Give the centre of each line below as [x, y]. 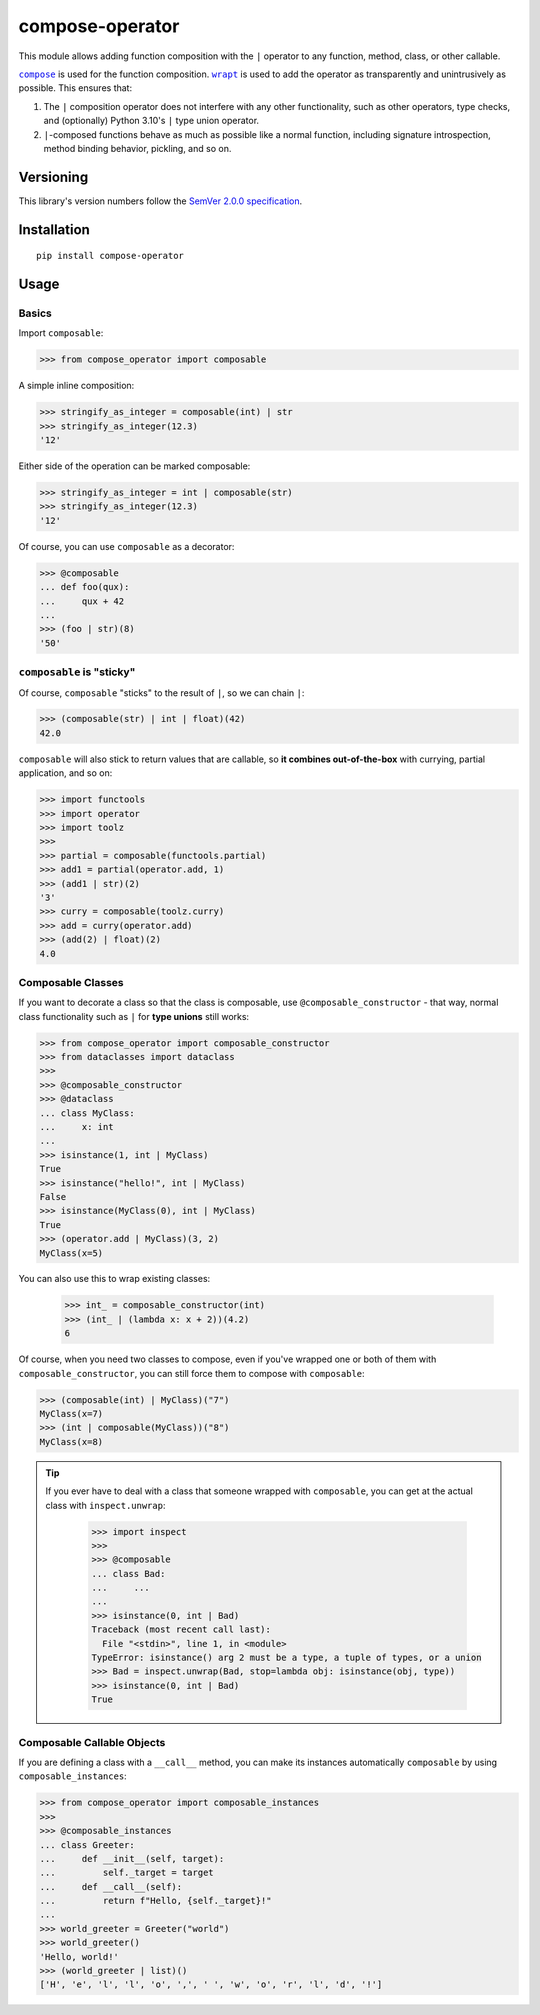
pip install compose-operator [110, 256]
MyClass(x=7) [71, 1413]
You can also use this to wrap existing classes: [114, 1279]
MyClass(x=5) [71, 1253]
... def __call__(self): [111, 1886]
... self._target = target [126, 1873]
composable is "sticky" [77, 672]
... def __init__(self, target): [132, 1858]
